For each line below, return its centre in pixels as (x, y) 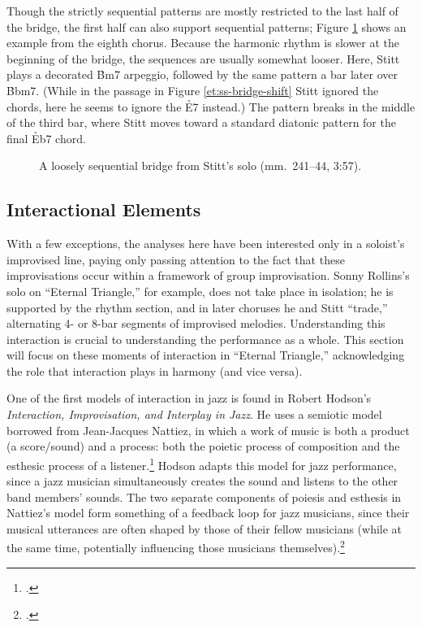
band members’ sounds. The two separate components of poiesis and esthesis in (204, 496)
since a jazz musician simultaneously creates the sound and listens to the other (202, 481)
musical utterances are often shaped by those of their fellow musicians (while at (205, 528)
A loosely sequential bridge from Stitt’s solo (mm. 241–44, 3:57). (200, 165)
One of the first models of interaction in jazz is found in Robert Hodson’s (189, 398)
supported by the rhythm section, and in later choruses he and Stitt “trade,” (197, 307)
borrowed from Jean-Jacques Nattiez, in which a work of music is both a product (208, 430)
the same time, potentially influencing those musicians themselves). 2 (176, 546)
